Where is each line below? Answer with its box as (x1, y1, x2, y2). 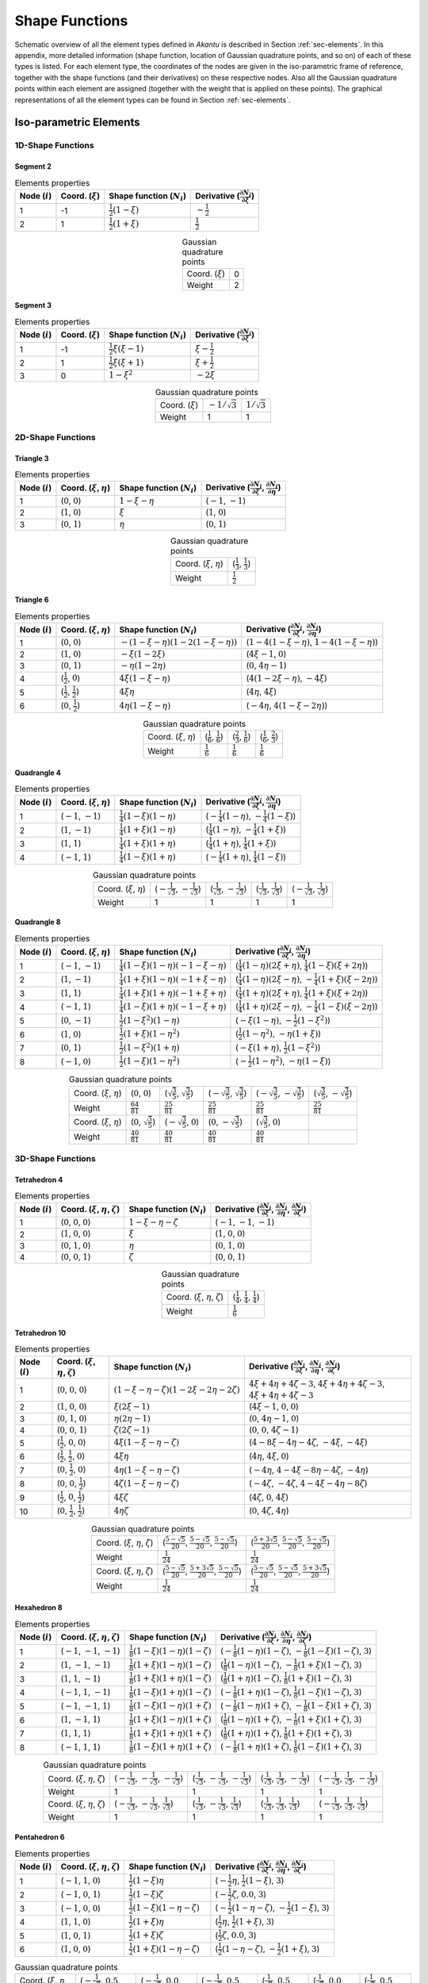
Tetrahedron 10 (14, 1328, 67, 1337)
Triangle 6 (14, 595, 49, 604)
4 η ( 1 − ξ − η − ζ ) (113, 1464, 180, 1475)
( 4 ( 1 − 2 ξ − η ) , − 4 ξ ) (246, 673, 328, 684)
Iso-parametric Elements (14, 116, 140, 129)
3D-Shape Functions (14, 1153, 97, 1164)
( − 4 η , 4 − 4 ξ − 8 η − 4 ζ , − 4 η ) (248, 1464, 369, 1475)
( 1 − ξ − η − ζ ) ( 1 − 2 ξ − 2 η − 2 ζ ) (113, 1384, 241, 1395)
